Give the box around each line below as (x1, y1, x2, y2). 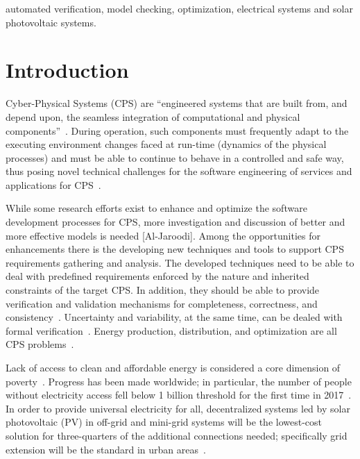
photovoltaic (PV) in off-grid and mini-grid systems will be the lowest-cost (6, 415, 323, 429)
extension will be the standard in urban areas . (6, 442, 206, 456)
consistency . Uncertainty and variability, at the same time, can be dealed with (6, 310, 343, 324)
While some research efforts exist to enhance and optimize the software (6, 201, 307, 215)
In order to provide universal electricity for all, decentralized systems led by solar (6, 401, 350, 415)
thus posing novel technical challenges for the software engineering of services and (6, 164, 352, 178)
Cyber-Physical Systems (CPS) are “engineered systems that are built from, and (6, 96, 348, 110)
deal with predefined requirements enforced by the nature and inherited (6, 269, 309, 283)
